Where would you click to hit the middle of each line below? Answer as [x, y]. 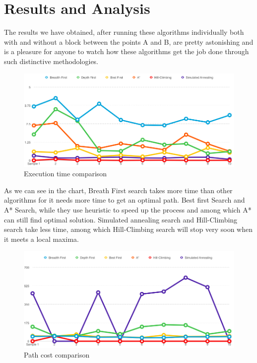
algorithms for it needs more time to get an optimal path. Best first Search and [125, 200]
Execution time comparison [65, 174]
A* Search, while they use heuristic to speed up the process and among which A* [128, 210]
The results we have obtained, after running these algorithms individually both [124, 32]
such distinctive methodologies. [51, 61]
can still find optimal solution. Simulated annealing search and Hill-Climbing [121, 219]
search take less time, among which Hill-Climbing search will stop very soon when [128, 229]
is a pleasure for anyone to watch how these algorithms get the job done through [127, 51]
